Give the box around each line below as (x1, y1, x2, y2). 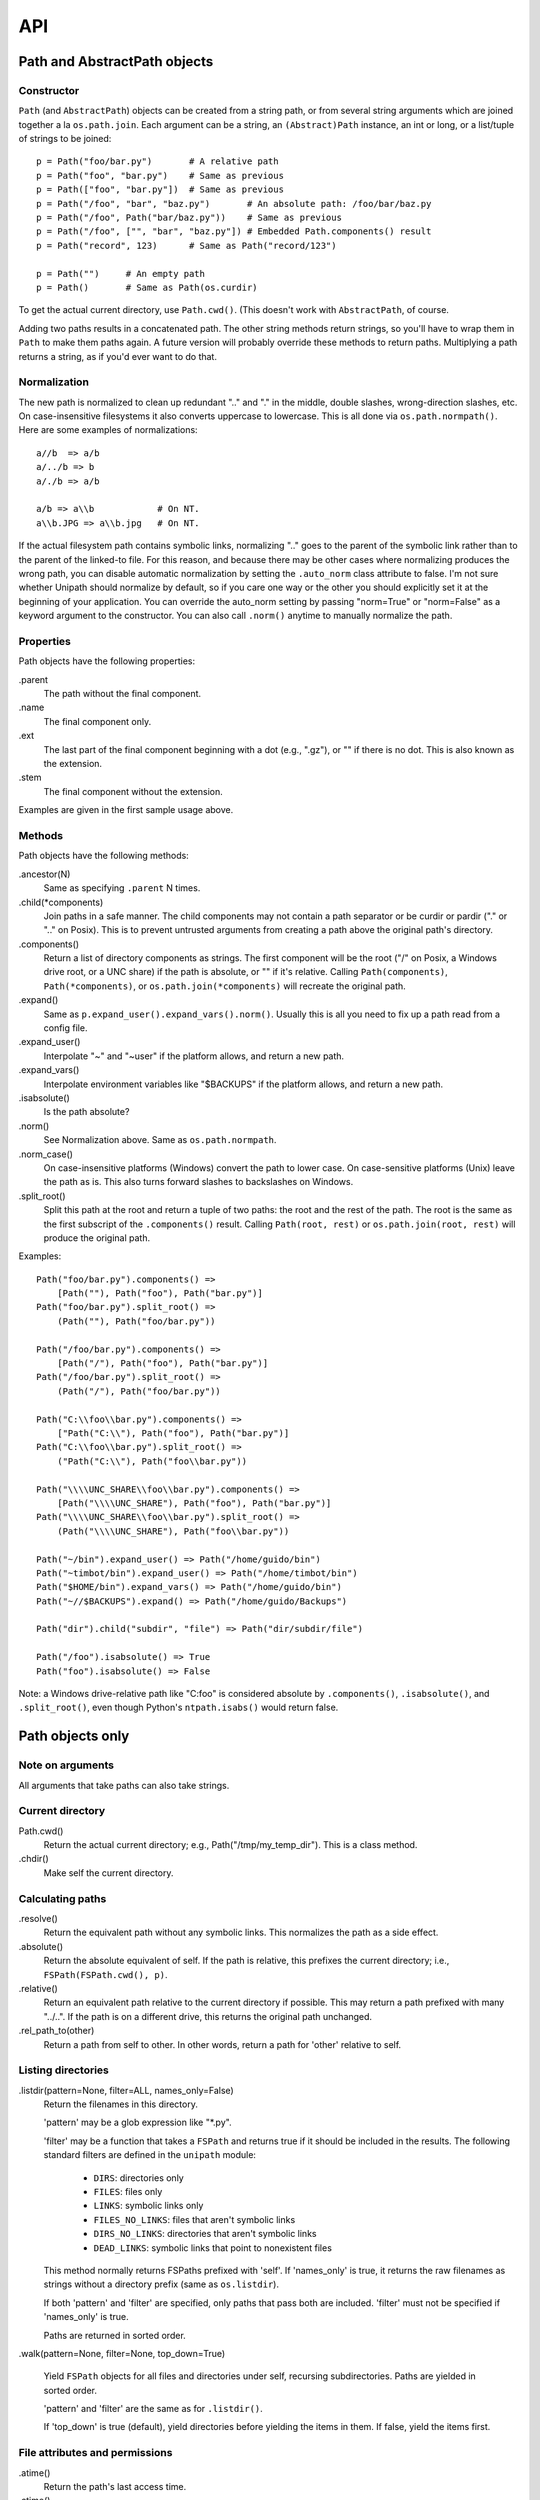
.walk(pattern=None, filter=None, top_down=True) (18, 2347, 226, 2359)
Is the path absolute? (43, 1106, 130, 1118)
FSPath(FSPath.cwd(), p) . (43, 1968, 168, 1980)
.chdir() (18, 1853, 49, 1865)
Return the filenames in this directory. (43, 2098, 199, 2110)
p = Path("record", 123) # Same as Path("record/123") (36, 240, 337, 251)
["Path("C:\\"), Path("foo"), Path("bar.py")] (56, 1427, 290, 1439)
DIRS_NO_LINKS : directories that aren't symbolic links (93, 2228, 317, 2240)
